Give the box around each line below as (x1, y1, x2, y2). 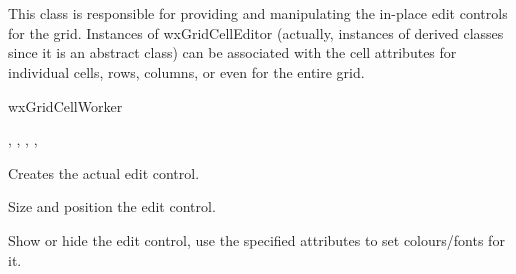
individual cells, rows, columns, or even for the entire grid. (8, 61, 365, 82)
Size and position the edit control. (8, 196, 216, 217)
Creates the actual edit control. (8, 162, 200, 183)
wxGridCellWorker (8, 95, 123, 116)
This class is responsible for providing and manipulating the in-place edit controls (8, 3, 508, 24)
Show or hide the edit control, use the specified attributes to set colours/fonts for (8, 229, 505, 250)
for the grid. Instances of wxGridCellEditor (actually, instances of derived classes (8, 22, 504, 43)
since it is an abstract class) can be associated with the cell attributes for (8, 42, 457, 63)
